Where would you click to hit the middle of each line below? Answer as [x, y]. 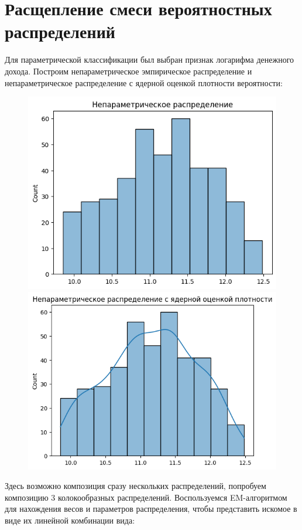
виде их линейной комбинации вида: [70, 520]
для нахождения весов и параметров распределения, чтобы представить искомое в [151, 509]
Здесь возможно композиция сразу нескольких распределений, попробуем [135, 486]
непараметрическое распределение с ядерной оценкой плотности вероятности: [144, 82]
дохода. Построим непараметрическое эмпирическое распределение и [128, 71]
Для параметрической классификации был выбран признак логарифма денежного [150, 60]
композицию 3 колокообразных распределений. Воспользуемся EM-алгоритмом [146, 497]
